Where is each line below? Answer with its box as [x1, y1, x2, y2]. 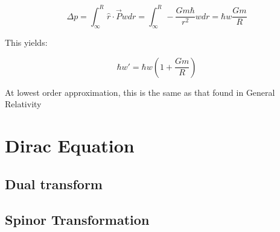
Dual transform [5, 174, 103, 193]
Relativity [5, 98, 42, 110]
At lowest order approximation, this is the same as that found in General [5, 86, 275, 98]
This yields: [5, 36, 48, 49]
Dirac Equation [5, 133, 135, 158]
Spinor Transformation [5, 210, 150, 228]
